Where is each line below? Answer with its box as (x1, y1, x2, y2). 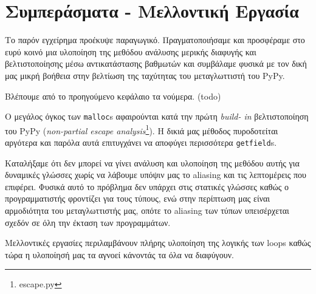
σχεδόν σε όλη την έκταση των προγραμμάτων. (5, 216, 171, 228)
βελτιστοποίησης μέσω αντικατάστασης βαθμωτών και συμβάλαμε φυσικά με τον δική (5, 57, 307, 70)
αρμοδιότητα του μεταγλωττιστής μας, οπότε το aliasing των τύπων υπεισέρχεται (5, 204, 289, 217)
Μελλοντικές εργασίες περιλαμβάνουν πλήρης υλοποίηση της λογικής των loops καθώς (5, 236, 311, 249)
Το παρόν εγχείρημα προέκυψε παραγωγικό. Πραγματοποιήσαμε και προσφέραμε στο (5, 33, 305, 46)
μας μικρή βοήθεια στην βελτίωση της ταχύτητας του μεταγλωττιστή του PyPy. (5, 69, 285, 81)
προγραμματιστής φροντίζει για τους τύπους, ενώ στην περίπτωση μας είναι (5, 192, 270, 205)
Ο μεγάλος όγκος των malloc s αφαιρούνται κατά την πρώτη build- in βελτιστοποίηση (5, 110, 309, 123)
